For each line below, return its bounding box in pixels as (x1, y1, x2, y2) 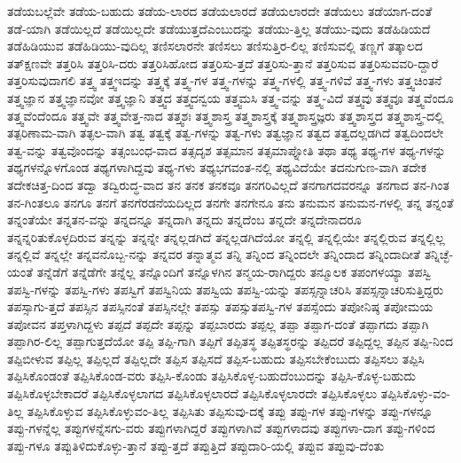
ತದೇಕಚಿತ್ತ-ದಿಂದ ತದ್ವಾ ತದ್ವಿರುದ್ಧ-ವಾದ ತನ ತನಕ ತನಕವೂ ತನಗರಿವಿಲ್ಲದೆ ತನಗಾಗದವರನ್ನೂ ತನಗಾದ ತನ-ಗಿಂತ (7, 175, 449, 193)
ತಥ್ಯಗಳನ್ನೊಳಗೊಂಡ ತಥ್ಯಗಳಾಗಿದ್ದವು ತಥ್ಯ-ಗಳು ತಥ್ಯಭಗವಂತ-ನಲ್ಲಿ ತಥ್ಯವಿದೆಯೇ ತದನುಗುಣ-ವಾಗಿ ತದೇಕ (7, 158, 427, 177)
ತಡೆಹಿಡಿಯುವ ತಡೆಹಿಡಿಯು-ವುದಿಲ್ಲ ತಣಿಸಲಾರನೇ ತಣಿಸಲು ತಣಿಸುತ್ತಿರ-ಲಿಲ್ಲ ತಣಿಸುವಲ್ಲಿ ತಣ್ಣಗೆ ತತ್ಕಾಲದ (7, 36, 423, 55)
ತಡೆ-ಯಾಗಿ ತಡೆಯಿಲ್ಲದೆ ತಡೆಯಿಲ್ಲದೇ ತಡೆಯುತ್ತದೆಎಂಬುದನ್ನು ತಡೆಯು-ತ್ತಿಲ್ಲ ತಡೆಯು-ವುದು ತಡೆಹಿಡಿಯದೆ (7, 19, 431, 37)
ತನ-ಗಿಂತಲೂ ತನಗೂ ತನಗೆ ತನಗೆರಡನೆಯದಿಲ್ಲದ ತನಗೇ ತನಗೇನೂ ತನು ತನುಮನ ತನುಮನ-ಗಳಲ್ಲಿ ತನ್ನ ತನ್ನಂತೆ (7, 192, 454, 211)
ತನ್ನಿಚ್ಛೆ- (424, 245, 454, 263)
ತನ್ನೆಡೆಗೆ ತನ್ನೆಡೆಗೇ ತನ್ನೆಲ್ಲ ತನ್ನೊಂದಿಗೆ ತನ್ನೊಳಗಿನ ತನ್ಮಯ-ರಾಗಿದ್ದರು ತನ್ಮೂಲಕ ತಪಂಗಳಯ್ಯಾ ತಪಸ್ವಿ (36, 262, 432, 280)
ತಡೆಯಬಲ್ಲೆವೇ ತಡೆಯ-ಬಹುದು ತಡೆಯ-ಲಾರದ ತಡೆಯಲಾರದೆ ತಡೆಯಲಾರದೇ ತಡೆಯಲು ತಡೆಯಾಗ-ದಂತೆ (7, 2, 433, 20)
